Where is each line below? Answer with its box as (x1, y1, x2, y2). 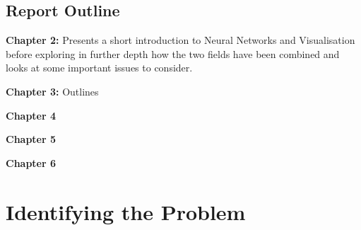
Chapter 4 (6, 108, 57, 122)
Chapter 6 (6, 155, 57, 170)
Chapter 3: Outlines (6, 84, 99, 98)
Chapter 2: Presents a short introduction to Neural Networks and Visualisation (6, 33, 355, 47)
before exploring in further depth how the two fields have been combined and (6, 46, 340, 61)
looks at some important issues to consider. (6, 60, 193, 75)
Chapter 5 (6, 132, 57, 146)
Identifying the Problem (6, 197, 246, 226)
